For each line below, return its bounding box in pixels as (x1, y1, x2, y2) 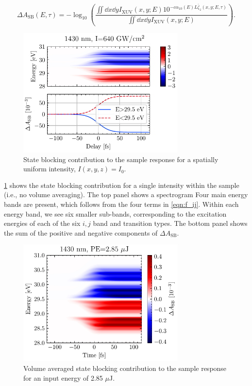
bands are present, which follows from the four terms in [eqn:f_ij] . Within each (4, 199, 239, 209)
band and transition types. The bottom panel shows (93, 218, 248, 228)
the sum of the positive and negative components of (4, 227, 158, 238)
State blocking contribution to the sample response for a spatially (23, 154, 218, 164)
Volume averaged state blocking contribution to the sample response (23, 363, 227, 373)
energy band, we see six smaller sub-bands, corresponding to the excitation (4, 208, 227, 219)
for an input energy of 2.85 (23, 372, 103, 383)
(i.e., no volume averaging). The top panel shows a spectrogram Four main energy (4, 189, 248, 200)
